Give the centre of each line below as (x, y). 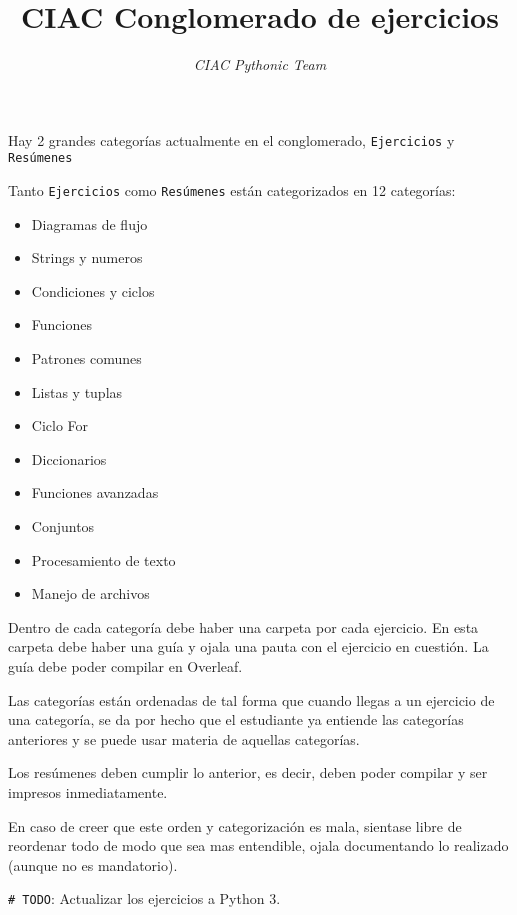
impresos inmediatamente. (88, 791)
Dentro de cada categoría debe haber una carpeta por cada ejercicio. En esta (243, 626)
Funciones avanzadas (95, 492)
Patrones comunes (86, 358)
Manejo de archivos (90, 593)
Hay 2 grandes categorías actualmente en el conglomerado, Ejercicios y (231, 139)
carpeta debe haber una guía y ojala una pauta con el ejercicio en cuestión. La (248, 646)
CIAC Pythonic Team (260, 64)
